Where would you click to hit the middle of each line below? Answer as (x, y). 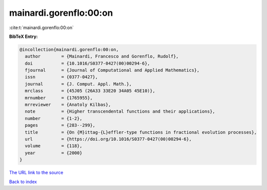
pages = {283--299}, (60, 125)
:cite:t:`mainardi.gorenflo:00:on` (42, 28)
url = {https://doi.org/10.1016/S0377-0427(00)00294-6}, (108, 139)
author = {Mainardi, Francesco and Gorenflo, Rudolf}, (102, 56)
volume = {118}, (54, 146)
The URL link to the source (36, 173)
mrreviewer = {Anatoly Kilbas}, (68, 105)
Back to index (23, 182)
